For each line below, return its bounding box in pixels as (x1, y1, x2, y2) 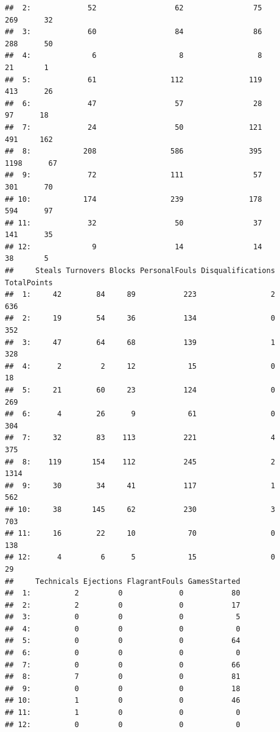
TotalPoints (5, 278, 53, 287)
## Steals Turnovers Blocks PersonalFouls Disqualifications (5, 266, 275, 275)
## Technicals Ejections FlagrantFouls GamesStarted (5, 577, 240, 586)
